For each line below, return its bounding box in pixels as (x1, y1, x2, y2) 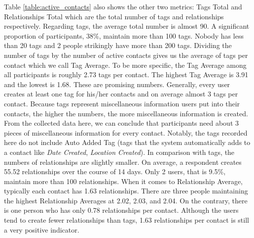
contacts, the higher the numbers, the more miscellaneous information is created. (4, 108, 248, 118)
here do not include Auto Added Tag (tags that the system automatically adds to (4, 137, 251, 147)
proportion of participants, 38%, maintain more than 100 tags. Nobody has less (4, 30, 244, 41)
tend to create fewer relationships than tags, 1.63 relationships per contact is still (4, 215, 249, 225)
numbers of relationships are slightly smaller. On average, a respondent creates (4, 156, 242, 167)
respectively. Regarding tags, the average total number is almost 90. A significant (4, 21, 250, 31)
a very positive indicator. (4, 224, 79, 235)
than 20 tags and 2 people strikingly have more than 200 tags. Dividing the (4, 40, 232, 50)
